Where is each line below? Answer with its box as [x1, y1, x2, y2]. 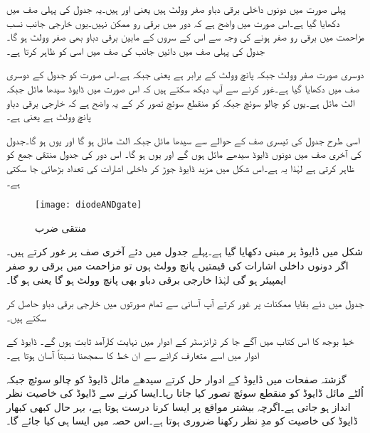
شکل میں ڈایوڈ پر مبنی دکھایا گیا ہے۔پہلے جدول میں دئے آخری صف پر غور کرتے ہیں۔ [6, 244, 364, 259]
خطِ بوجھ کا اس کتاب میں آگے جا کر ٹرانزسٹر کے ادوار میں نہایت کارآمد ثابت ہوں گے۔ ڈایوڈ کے [6, 333, 354, 348]
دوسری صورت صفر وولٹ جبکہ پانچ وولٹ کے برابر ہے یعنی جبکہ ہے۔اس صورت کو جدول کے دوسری [6, 67, 364, 82]
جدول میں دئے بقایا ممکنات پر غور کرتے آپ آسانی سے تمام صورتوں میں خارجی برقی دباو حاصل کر [6, 296, 364, 311]
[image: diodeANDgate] [35, 200, 142, 210]
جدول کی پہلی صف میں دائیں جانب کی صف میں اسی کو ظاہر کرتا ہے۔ [6, 43, 265, 58]
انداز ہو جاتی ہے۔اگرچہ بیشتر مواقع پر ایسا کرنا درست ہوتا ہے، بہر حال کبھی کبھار [6, 399, 351, 414]
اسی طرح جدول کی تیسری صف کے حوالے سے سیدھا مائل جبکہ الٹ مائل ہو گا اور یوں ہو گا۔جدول [6, 132, 360, 147]
